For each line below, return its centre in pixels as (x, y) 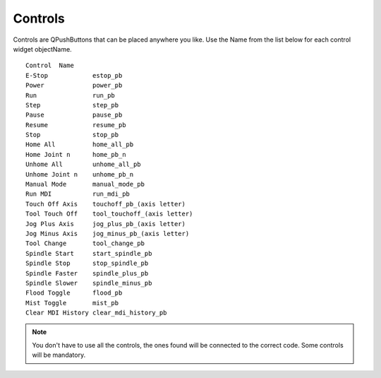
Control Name (50, 66)
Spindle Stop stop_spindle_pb (87, 264)
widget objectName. (42, 49)
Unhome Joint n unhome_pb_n (80, 174)
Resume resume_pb (76, 125)
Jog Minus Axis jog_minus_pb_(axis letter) (108, 234)
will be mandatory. (59, 355)
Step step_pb (72, 105)
